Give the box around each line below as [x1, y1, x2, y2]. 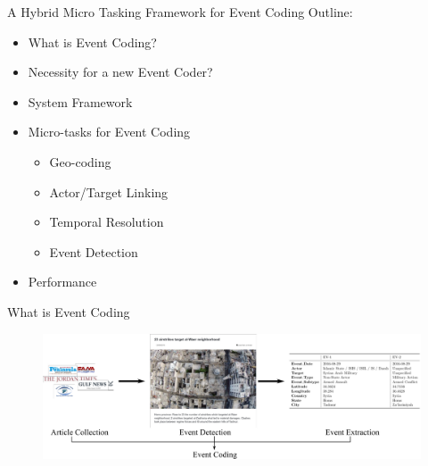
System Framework [28, 92, 133, 111]
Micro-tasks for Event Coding [28, 122, 191, 141]
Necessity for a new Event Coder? [28, 62, 213, 81]
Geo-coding [49, 152, 111, 171]
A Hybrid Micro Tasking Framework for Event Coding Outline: [7, 3, 353, 21]
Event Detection [49, 242, 138, 261]
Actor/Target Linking [49, 182, 169, 201]
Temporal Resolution [49, 212, 164, 231]
